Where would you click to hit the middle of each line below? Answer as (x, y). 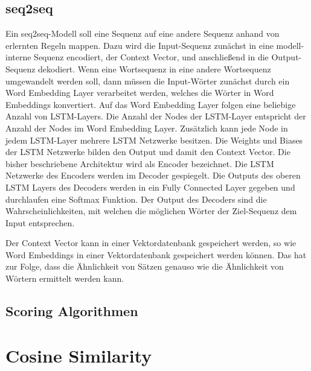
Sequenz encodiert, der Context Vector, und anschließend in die (151, 57)
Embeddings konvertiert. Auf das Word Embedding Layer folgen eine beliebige (151, 104)
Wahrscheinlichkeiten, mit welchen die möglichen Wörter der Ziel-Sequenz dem (151, 211)
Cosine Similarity (79, 355)
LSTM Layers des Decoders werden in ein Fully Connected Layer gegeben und (150, 187)
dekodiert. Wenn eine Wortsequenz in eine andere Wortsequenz (155, 68)
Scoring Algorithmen (72, 311)
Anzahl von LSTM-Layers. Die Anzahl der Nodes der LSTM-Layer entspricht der (156, 116)
